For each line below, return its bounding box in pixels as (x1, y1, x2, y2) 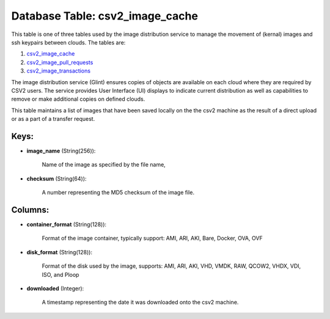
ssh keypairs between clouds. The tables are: (11, 38, 126, 46)
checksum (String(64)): (26, 174, 87, 182)
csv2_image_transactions (26, 67, 91, 74)
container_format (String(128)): (26, 221, 107, 228)
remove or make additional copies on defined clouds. (11, 95, 145, 103)
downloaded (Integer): (26, 285, 84, 292)
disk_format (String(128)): (26, 248, 93, 256)
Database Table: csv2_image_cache (11, 9, 199, 23)
